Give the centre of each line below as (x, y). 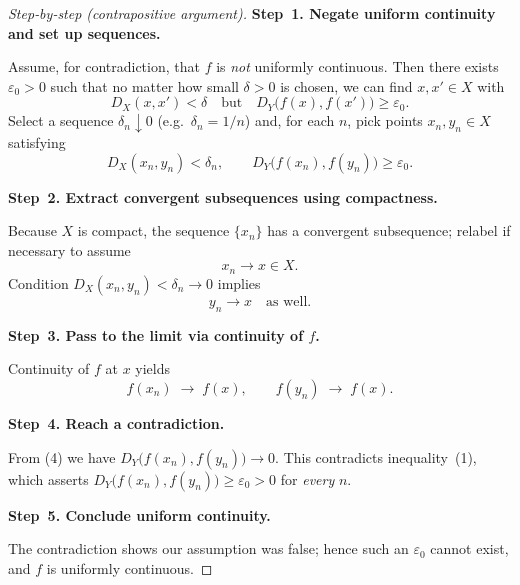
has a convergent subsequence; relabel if (389, 230)
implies (239, 282)
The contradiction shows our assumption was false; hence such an (208, 548)
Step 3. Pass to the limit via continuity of (156, 334)
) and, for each (289, 120)
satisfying (37, 142)
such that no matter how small (144, 85)
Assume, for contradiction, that (104, 66)
